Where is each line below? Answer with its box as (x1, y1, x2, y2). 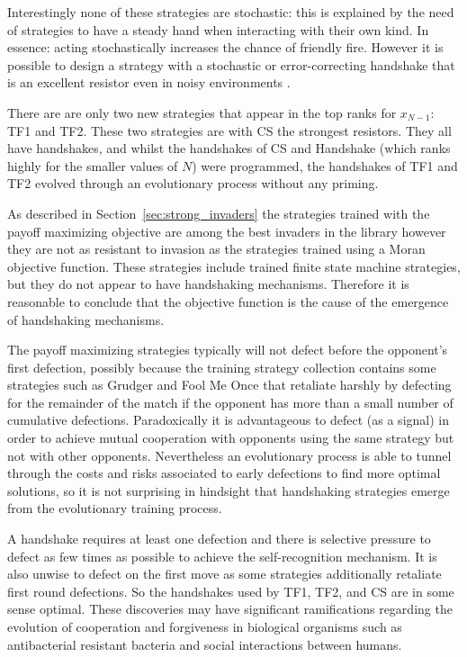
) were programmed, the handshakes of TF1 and (192, 156, 458, 175)
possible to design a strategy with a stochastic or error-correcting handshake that (7, 55, 455, 74)
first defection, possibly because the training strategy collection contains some (7, 357, 436, 376)
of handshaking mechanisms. (7, 310, 165, 328)
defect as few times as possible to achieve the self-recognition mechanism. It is (7, 546, 437, 565)
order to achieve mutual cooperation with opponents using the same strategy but (7, 428, 454, 447)
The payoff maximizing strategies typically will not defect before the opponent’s (7, 340, 448, 359)
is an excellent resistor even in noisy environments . (7, 73, 291, 92)
